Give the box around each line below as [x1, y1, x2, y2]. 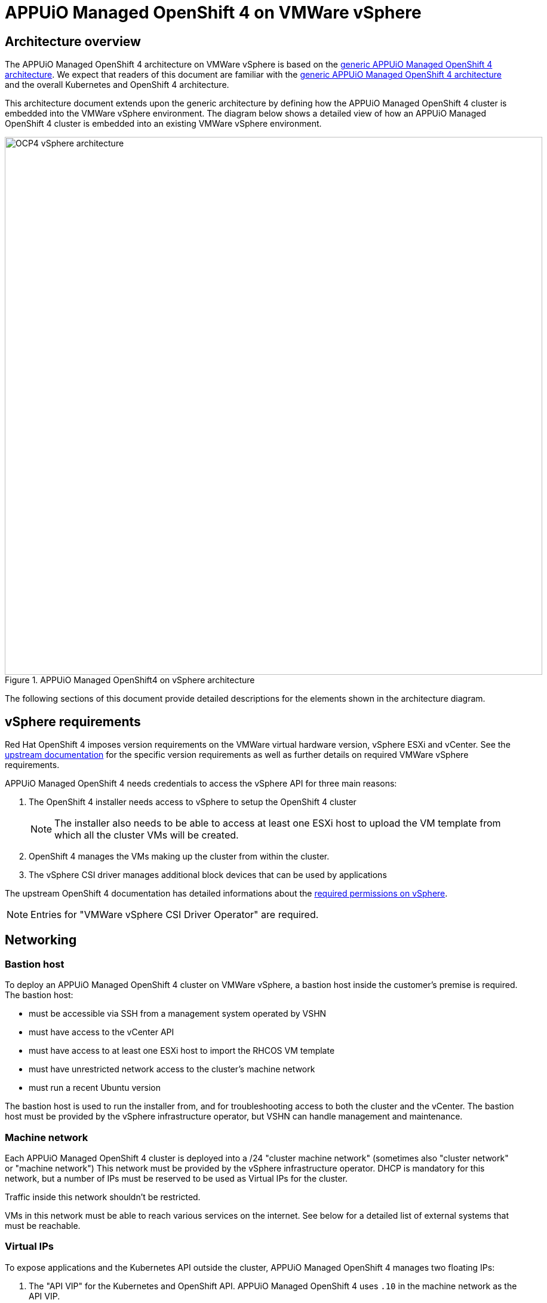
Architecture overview [5, 33, 141, 49]
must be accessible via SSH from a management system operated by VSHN [29, 1008, 327, 1019]
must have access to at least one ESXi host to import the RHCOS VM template [29, 1045, 335, 1056]
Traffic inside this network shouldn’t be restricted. [5, 1191, 201, 1202]
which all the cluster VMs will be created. [54, 829, 239, 842]
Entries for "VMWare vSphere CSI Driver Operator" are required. [30, 909, 319, 921]
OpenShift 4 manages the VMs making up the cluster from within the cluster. [29, 851, 330, 862]
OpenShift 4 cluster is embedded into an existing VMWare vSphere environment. [5, 118, 322, 129]
